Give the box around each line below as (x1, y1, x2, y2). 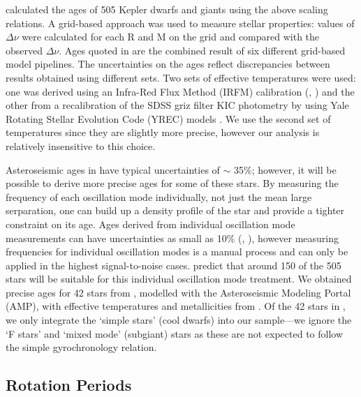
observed (6, 43, 43, 57)
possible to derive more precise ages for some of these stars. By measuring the (6, 176, 339, 190)
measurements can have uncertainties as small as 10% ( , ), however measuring (6, 230, 339, 245)
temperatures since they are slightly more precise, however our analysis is (6, 125, 320, 140)
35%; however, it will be (234, 162, 337, 177)
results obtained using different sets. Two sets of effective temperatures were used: (6, 70, 356, 84)
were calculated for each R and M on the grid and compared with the (22, 29, 320, 44)
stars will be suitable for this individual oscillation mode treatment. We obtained (6, 271, 352, 286)
